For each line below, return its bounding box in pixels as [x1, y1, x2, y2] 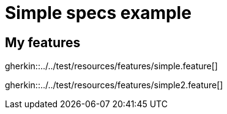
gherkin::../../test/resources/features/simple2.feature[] [5, 80, 223, 91]
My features [5, 34, 81, 50]
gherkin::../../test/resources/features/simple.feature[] [5, 61, 218, 72]
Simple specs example [5, 2, 192, 23]
